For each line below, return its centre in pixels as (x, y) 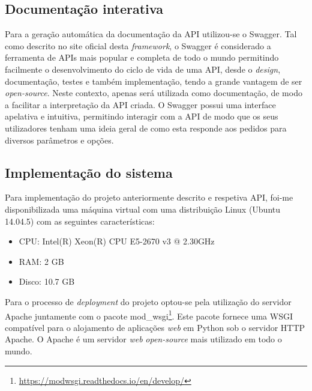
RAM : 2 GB (41, 261)
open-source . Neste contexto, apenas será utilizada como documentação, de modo (154, 93)
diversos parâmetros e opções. (59, 140)
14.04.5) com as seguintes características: (80, 221)
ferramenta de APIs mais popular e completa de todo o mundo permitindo (142, 57)
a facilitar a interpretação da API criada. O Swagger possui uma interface (140, 104)
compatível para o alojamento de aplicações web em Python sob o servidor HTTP (155, 327)
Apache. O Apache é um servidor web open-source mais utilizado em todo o (143, 339)
